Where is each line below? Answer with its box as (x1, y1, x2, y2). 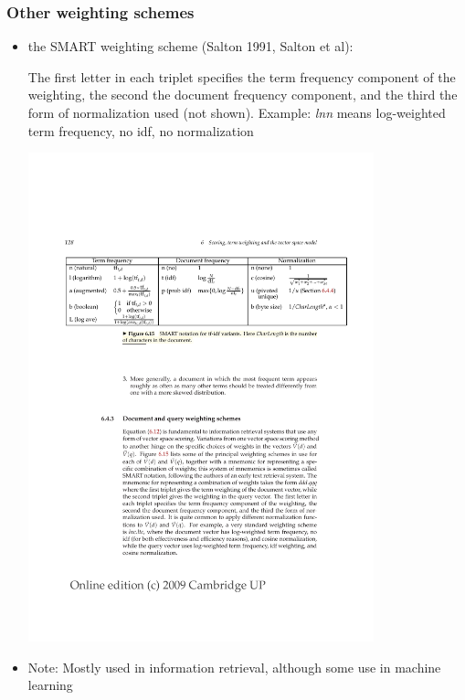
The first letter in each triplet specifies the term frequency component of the (27, 67, 456, 86)
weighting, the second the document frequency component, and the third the (27, 85, 458, 104)
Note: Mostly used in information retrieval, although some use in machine (27, 657, 441, 676)
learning (27, 675, 73, 695)
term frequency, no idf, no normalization (27, 121, 254, 140)
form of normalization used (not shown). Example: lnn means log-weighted (27, 103, 446, 122)
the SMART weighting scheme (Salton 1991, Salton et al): (27, 37, 354, 56)
